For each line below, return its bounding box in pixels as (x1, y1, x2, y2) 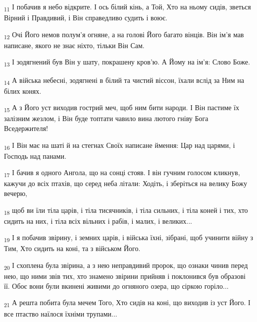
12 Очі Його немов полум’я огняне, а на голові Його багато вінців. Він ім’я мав (4, 29, 244, 41)
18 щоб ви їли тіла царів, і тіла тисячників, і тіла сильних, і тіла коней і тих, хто (4, 204, 248, 216)
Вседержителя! (4, 123, 48, 133)
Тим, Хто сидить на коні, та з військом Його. (4, 243, 141, 254)
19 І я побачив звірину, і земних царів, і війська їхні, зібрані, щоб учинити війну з (4, 232, 254, 244)
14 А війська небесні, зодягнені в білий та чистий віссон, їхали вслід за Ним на (4, 74, 245, 86)
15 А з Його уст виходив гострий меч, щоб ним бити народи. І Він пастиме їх (4, 102, 240, 114)
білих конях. (4, 85, 42, 96)
